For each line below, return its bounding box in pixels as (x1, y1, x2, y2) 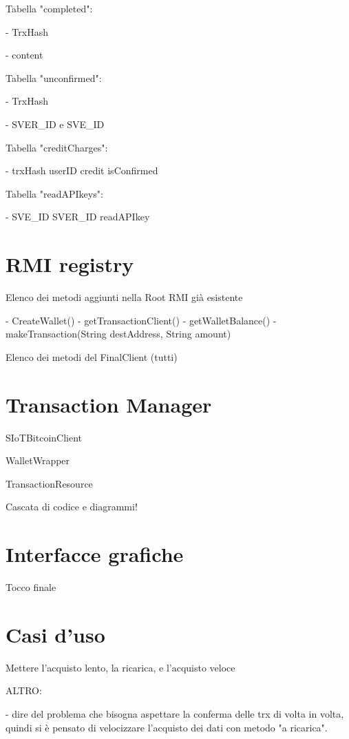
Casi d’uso (6, 620, 105, 648)
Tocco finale (6, 580, 56, 594)
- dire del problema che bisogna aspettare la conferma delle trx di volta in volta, (6, 706, 344, 720)
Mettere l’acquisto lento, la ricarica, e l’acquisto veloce (6, 660, 235, 674)
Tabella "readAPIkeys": (6, 186, 103, 200)
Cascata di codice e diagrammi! (6, 499, 138, 514)
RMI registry (6, 250, 134, 278)
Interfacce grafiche (6, 540, 184, 568)
